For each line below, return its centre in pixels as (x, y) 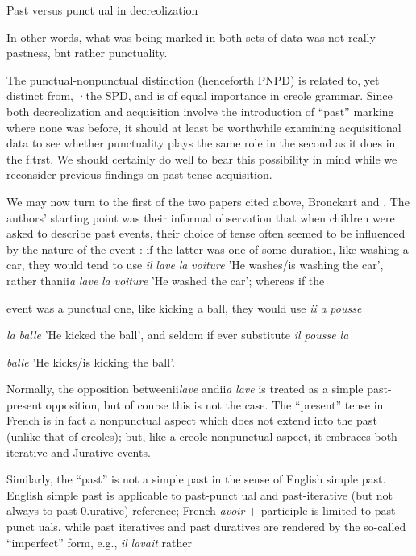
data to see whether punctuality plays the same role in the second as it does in (201, 143)
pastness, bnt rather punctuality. (87, 53)
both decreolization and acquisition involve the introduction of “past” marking (200, 111)
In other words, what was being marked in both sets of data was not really (191, 37)
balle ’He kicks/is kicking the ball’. (91, 361)
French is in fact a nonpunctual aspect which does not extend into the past (192, 420)
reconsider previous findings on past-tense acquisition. (139, 174)
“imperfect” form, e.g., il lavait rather (99, 542)
